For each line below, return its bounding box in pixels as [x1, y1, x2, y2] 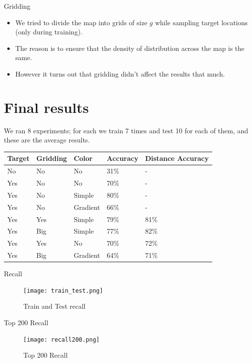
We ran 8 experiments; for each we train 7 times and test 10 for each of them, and [4, 125, 248, 135]
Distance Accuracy [145, 153, 209, 163]
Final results [4, 97, 89, 117]
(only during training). [15, 27, 82, 37]
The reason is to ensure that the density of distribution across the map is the [15, 43, 245, 53]
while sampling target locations [155, 17, 248, 27]
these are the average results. [4, 135, 90, 145]
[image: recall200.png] [23, 336, 100, 343]
